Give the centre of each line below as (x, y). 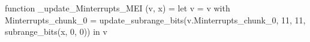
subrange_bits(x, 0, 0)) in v (56, 31)
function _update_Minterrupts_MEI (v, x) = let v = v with (118, 8)
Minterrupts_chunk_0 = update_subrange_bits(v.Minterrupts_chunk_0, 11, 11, (155, 19)
